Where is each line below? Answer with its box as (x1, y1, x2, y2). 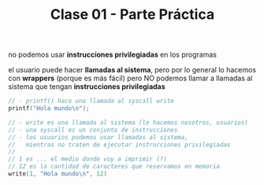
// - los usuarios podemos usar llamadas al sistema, (8, 133, 189, 141)
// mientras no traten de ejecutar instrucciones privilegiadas (8, 140, 231, 149)
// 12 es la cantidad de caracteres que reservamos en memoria (8, 163, 221, 171)
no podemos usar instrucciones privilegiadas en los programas (8, 50, 217, 60)
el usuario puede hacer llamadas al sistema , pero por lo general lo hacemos (8, 65, 256, 75)
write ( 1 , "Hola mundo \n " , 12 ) (8, 170, 108, 178)
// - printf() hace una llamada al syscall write (8, 97, 175, 105)
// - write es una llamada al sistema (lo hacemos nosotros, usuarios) (8, 118, 248, 127)
